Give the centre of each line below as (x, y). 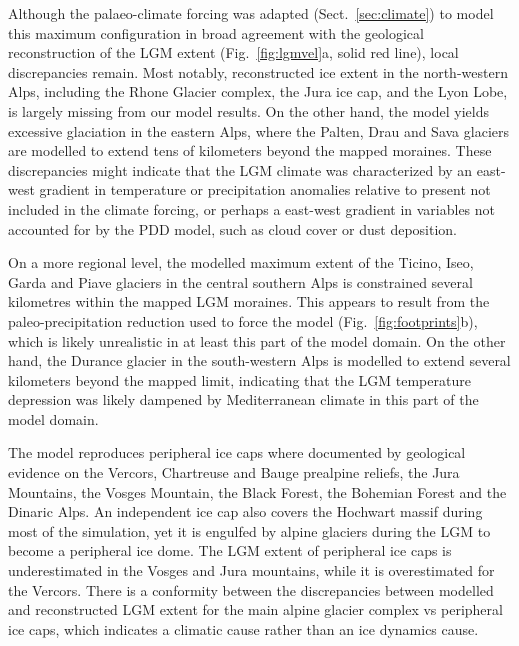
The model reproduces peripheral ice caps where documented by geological (237, 452)
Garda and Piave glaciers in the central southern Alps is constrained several (240, 281)
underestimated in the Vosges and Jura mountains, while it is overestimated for (251, 570)
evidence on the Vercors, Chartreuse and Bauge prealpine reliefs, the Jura (234, 472)
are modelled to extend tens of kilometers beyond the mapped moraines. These (250, 150)
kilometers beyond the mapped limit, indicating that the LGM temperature (239, 379)
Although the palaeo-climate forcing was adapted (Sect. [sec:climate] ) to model (251, 13)
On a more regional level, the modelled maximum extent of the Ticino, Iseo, (241, 262)
